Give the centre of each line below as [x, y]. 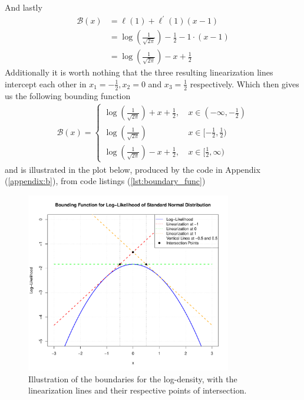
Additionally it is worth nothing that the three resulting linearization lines [139, 72]
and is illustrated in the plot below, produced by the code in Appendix [133, 169]
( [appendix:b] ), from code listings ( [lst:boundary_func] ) [105, 181]
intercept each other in [46, 83]
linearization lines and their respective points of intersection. [138, 390]
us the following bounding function [68, 95]
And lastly [24, 7]
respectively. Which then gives [244, 83]
